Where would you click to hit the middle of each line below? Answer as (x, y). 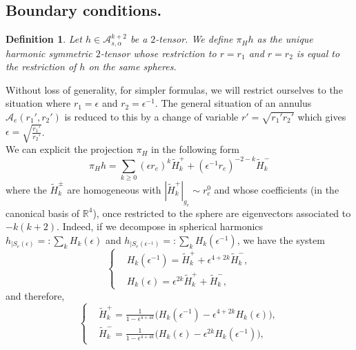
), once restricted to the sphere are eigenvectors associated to (222, 213)
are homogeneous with (114, 189)
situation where (38, 103)
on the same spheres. (132, 66)
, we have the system (281, 239)
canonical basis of (43, 213)
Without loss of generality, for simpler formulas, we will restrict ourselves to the (174, 89)
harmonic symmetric (49, 53)
